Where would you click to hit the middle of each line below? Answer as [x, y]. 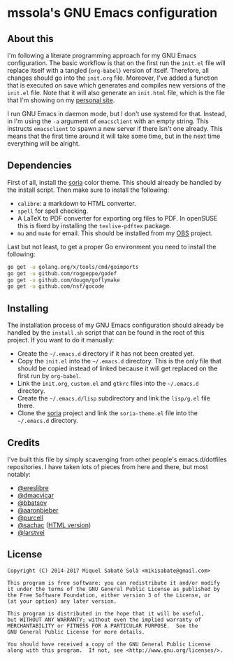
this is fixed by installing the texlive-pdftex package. [94, 225]
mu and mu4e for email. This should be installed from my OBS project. [115, 233]
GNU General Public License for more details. [76, 632]
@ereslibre [33, 487]
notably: [19, 474]
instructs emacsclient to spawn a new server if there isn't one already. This [115, 128]
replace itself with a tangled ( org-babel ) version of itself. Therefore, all [108, 70]
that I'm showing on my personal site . [61, 100]
